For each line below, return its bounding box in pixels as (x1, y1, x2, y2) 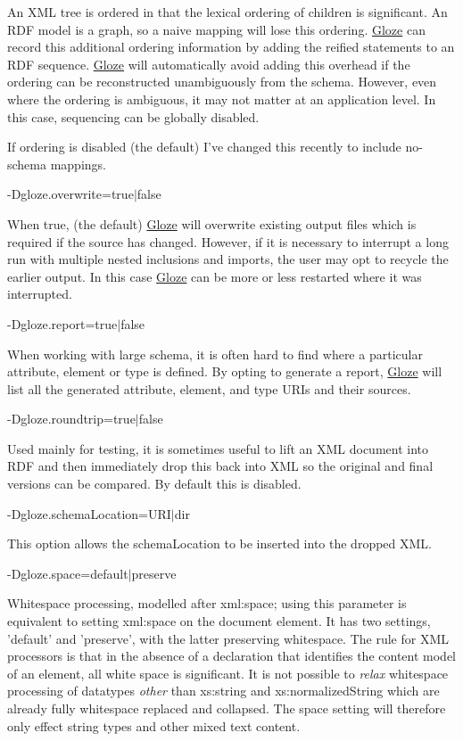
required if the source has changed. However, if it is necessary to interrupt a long (7, 232, 449, 251)
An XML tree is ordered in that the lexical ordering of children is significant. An (7, 3, 448, 21)
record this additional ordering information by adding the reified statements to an (7, 37, 455, 56)
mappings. (50, 154, 106, 173)
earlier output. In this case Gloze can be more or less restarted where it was (7, 267, 422, 285)
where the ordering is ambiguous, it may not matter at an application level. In (7, 89, 436, 108)
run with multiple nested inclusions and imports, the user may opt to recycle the (7, 250, 449, 268)
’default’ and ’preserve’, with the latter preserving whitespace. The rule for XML (7, 629, 449, 647)
